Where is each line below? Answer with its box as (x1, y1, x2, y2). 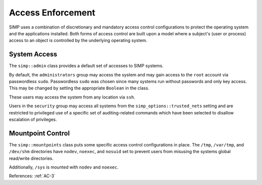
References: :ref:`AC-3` (9, 173, 56, 179)
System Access (9, 50, 58, 58)
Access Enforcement (9, 7, 96, 18)
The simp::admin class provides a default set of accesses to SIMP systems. (9, 63, 164, 69)
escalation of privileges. (9, 116, 57, 122)
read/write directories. (9, 155, 53, 161)
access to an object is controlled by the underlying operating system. (9, 38, 147, 43)
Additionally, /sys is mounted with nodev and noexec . (9, 164, 119, 170)
